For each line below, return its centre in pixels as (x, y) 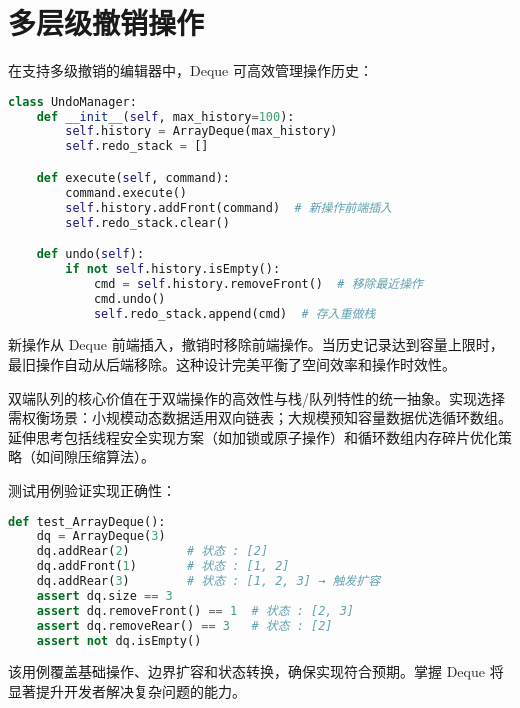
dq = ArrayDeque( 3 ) (101, 536)
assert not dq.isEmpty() (119, 640)
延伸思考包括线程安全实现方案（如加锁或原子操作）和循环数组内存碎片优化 (253, 436)
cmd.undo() (129, 298)
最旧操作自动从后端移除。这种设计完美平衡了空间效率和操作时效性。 (232, 364)
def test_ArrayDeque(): (87, 521)
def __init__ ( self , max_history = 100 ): (165, 116)
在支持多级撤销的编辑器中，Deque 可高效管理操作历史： (190, 70)
